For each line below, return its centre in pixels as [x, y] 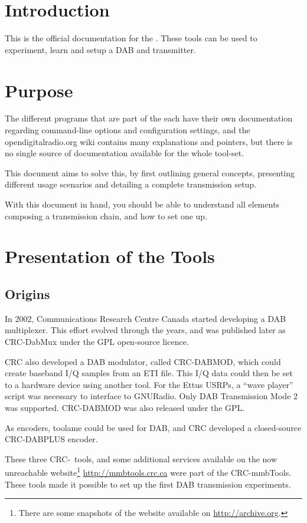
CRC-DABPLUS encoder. [51, 439]
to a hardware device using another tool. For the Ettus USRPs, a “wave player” [149, 384]
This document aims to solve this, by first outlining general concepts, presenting [150, 172]
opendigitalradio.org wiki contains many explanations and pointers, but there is [149, 141]
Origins [27, 293]
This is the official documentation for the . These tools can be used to [131, 38]
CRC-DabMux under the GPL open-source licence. [97, 341]
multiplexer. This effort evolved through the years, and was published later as [145, 330]
